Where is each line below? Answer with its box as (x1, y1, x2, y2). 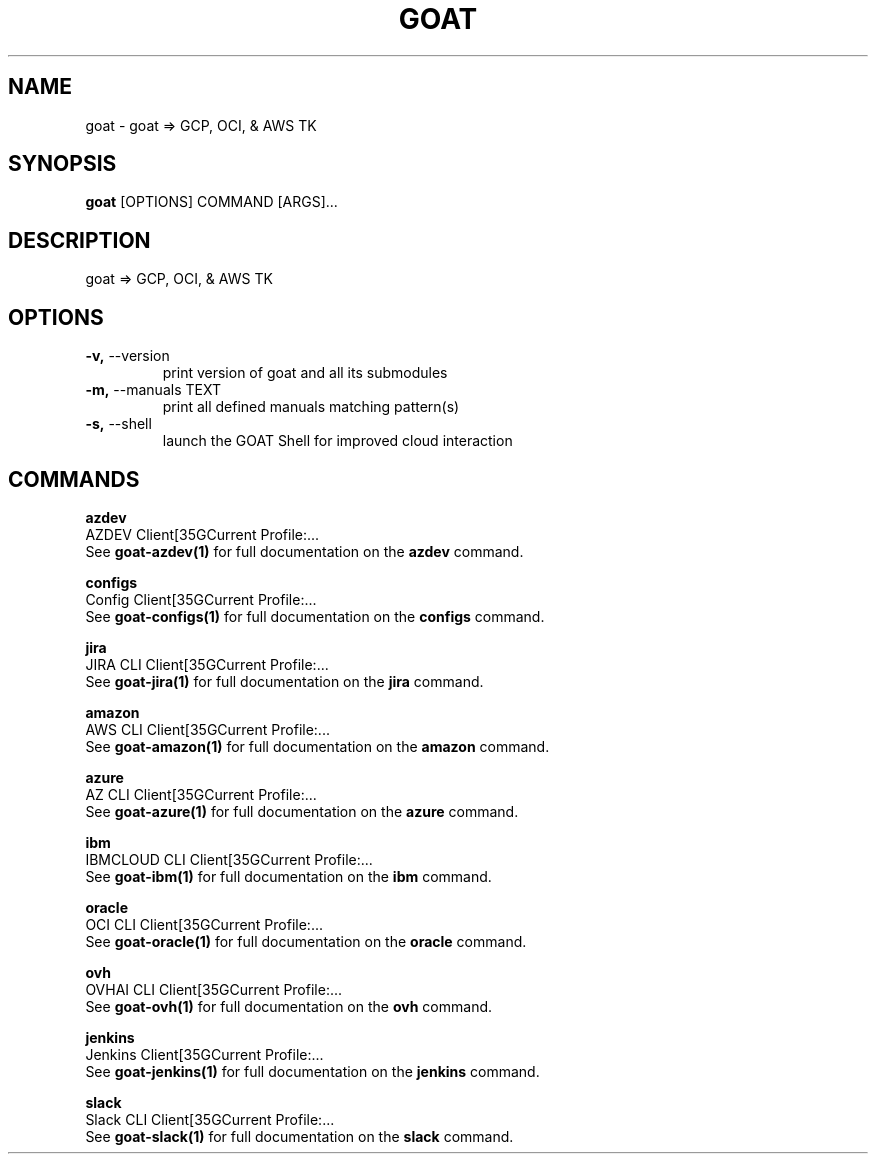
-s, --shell (85, 415, 152, 433)
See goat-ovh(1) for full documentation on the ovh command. (85, 997, 493, 1015)
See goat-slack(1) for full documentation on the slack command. (85, 1127, 514, 1145)
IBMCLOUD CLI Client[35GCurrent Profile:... (85, 850, 373, 868)
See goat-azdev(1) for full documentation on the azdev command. (85, 542, 524, 560)
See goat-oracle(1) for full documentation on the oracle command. (85, 932, 527, 950)
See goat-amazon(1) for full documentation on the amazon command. (85, 737, 550, 755)
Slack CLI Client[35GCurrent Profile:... (85, 1110, 335, 1128)
